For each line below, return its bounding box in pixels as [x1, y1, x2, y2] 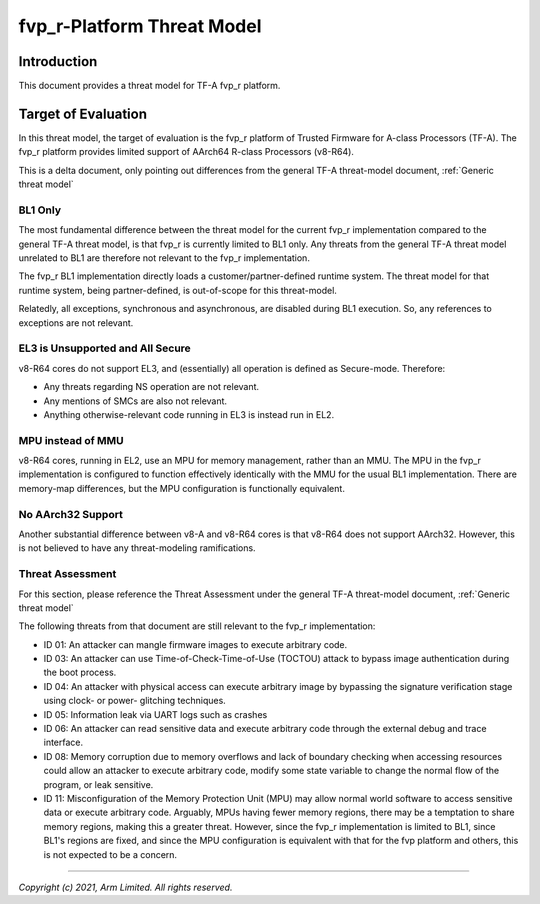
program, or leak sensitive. [43, 778, 154, 790]
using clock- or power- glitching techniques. [43, 695, 227, 707]
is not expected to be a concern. [43, 848, 178, 860]
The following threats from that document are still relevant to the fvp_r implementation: [18, 620, 376, 632]
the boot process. [43, 666, 117, 679]
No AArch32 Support [18, 507, 124, 521]
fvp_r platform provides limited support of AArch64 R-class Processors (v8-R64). [18, 146, 355, 158]
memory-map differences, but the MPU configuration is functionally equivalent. [18, 482, 345, 494]
